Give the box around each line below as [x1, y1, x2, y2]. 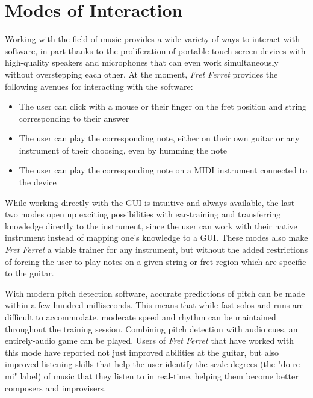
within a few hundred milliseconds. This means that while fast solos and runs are [5, 299, 304, 311]
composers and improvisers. [5, 381, 107, 394]
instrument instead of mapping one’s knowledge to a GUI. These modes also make [5, 231, 308, 244]
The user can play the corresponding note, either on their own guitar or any [19, 132, 300, 145]
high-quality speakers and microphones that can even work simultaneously [5, 56, 279, 69]
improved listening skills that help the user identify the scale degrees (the [5, 358, 275, 370]
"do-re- [277, 358, 303, 370]
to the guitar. [5, 267, 54, 279]
